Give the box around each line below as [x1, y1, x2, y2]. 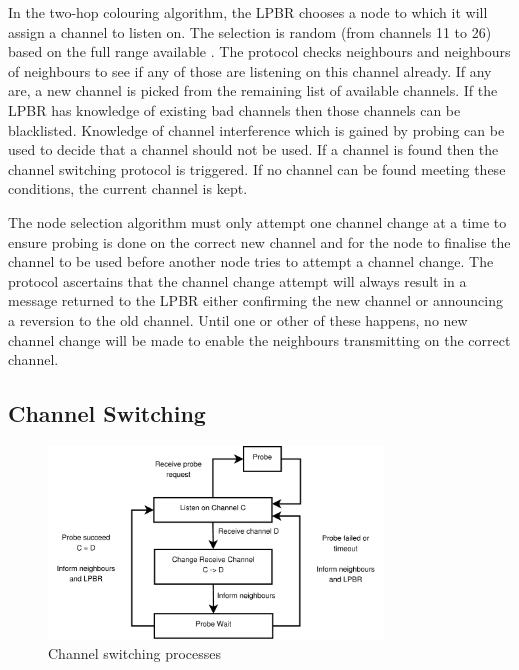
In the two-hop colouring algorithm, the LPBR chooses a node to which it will [8, 2, 488, 22]
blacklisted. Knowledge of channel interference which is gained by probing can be [8, 119, 505, 140]
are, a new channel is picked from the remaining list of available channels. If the [8, 80, 498, 101]
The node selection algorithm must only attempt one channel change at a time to [8, 211, 507, 232]
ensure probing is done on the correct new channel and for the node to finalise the [8, 231, 511, 252]
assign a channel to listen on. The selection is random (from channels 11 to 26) [8, 21, 492, 42]
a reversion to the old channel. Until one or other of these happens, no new [8, 309, 468, 330]
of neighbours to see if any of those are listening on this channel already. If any [8, 60, 492, 81]
